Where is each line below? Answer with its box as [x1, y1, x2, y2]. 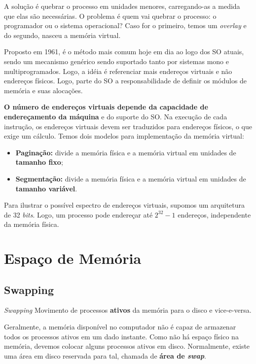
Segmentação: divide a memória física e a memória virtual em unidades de [15, 173, 246, 183]
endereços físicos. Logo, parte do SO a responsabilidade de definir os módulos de [4, 75, 247, 86]
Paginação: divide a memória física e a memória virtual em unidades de [15, 147, 236, 157]
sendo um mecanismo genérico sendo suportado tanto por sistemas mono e [4, 56, 229, 66]
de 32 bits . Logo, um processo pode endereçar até [4, 209, 153, 219]
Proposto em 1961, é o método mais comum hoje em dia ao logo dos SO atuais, [4, 46, 244, 57]
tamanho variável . [15, 183, 77, 193]
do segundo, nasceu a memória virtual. [4, 30, 121, 40]
